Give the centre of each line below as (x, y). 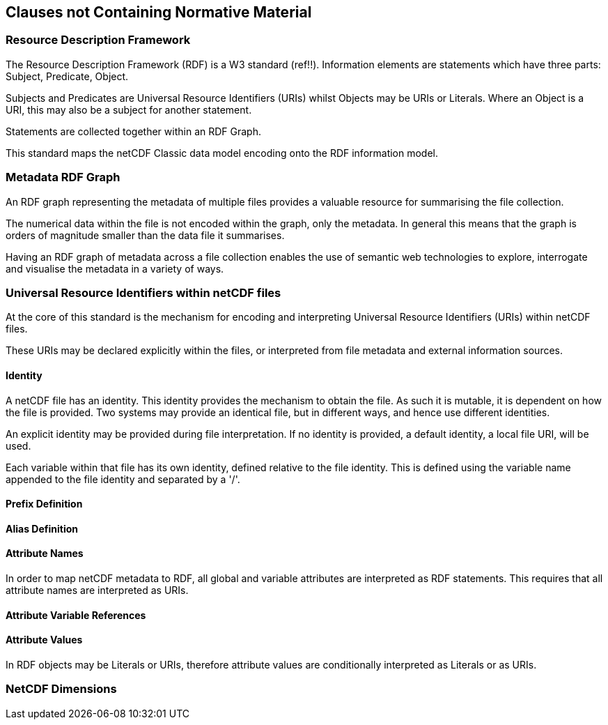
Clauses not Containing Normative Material (159, 12)
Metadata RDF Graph (63, 177)
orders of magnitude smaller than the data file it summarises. (145, 235)
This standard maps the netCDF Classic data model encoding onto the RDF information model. (222, 153)
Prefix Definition (44, 504)
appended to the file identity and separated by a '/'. (123, 479)
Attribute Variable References (76, 615)
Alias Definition (42, 528)
